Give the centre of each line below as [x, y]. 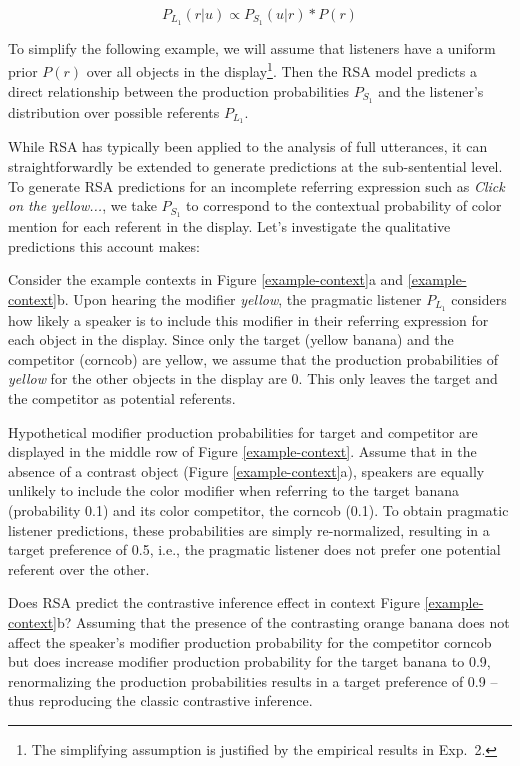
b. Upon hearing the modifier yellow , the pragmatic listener [239, 298]
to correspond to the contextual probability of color [344, 205]
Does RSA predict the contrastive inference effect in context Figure [214, 602]
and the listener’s [431, 90]
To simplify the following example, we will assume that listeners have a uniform [252, 47]
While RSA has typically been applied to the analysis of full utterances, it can [248, 146]
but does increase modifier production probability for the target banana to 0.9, [249, 661]
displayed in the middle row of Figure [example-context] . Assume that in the [242, 451]
